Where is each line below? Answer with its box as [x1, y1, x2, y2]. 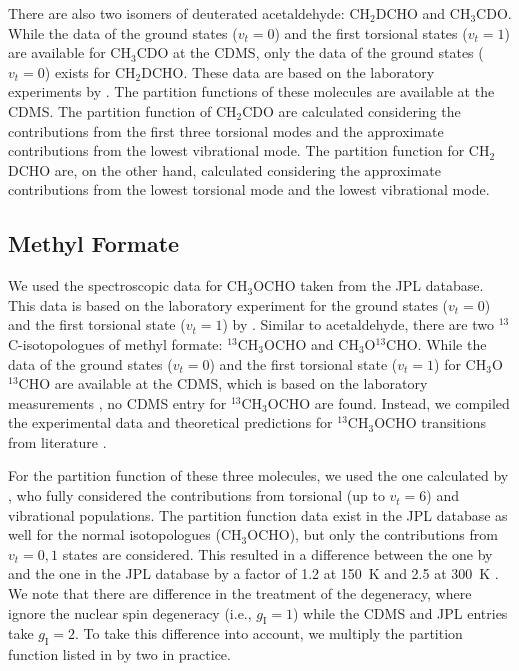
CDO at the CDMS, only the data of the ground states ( [136, 42, 484, 63]
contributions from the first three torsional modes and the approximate [8, 120, 444, 141]
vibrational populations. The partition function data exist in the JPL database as [8, 504, 508, 525]
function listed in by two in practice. [8, 644, 231, 665]
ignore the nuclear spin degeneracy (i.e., [8, 602, 252, 623]
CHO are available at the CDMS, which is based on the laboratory [18, 373, 428, 394]
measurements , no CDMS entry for [8, 392, 227, 413]
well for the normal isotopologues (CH [8, 524, 242, 545]
